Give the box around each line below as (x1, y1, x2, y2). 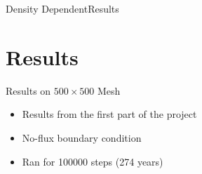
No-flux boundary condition (22, 130, 142, 145)
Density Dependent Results (6, 1, 119, 15)
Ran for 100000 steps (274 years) (22, 154, 163, 168)
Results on (6, 83, 51, 98)
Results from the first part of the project (22, 107, 197, 121)
